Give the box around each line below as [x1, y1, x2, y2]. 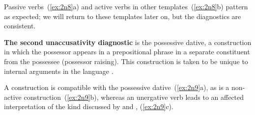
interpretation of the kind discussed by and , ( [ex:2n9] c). [4, 101, 173, 112]
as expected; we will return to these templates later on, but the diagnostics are [4, 11, 241, 21]
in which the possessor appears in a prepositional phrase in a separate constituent [4, 46, 250, 57]
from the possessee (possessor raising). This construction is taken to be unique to [4, 56, 248, 66]
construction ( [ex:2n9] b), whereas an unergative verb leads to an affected [24, 92, 244, 102]
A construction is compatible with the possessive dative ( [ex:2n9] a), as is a [4, 82, 229, 92]
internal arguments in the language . [4, 66, 113, 76]
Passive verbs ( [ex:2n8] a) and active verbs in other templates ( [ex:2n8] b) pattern [4, 1, 248, 11]
